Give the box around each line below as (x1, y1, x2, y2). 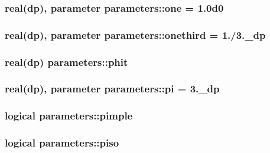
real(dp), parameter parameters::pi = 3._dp (5, 81, 220, 96)
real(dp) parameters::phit (5, 54, 128, 69)
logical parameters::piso (5, 135, 119, 150)
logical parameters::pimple (5, 108, 133, 123)
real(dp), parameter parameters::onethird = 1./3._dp (5, 27, 266, 42)
